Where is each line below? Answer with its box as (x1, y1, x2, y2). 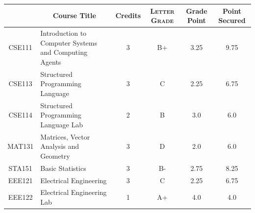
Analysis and (40, 141, 79, 151)
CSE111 (8, 42, 32, 52)
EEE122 (8, 192, 33, 202)
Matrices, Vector (40, 131, 90, 142)
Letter (150, 5, 175, 16)
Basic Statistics (40, 163, 86, 173)
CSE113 (8, 78, 32, 89)
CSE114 (8, 110, 32, 120)
